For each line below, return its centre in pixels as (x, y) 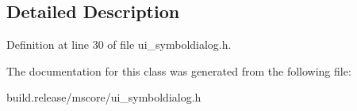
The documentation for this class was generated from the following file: (179, 70)
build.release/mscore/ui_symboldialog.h (104, 97)
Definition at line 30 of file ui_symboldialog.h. (119, 44)
